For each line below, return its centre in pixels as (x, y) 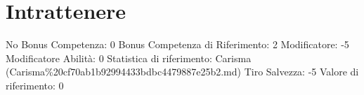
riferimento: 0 (35, 85)
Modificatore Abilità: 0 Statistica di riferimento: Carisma (129, 58)
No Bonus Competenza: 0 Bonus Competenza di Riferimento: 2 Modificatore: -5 (177, 44)
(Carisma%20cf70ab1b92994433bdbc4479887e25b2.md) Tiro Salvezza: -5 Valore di (182, 72)
